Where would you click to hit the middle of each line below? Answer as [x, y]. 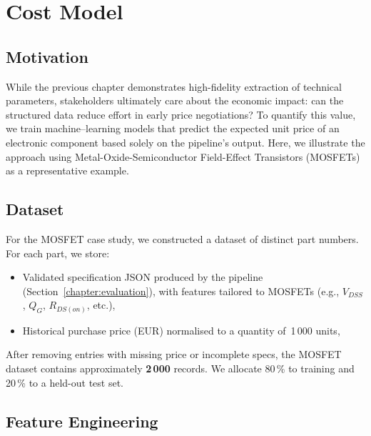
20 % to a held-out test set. [65, 382]
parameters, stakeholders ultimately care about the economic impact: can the [175, 100]
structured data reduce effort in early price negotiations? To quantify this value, [181, 114]
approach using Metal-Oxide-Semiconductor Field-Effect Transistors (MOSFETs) [183, 156]
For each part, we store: [58, 253]
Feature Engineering [82, 421]
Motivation [47, 56]
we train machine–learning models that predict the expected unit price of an [173, 128]
